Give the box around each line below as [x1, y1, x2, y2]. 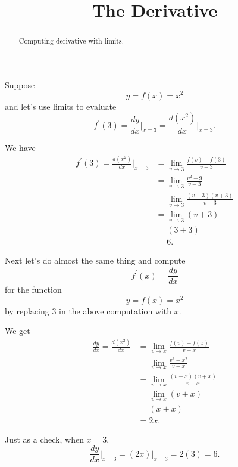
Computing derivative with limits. [18, 36, 124, 46]
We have [5, 141, 36, 154]
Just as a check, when [5, 432, 84, 445]
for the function [5, 283, 62, 296]
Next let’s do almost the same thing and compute [5, 254, 186, 267]
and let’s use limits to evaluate [5, 100, 117, 112]
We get [5, 324, 30, 337]
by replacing [5, 304, 49, 317]
